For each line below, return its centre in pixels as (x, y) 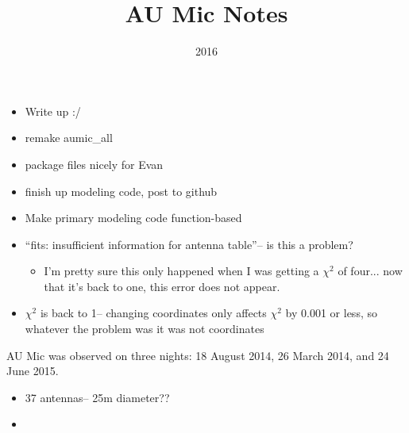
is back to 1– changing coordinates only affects (153, 313)
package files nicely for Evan (94, 164)
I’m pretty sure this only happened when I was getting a (181, 271)
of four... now (370, 271)
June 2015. (33, 371)
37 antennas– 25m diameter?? (97, 397)
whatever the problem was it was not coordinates (145, 329)
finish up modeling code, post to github (121, 191)
